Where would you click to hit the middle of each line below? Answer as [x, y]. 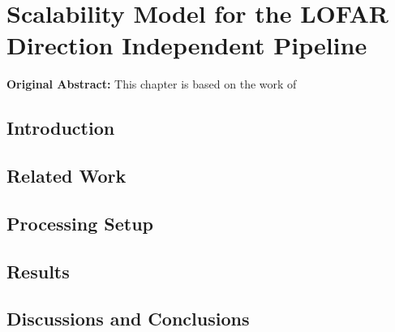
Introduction [61, 128]
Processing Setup [80, 223]
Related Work [67, 176]
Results [38, 271]
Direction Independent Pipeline [187, 45]
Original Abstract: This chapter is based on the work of [152, 84]
